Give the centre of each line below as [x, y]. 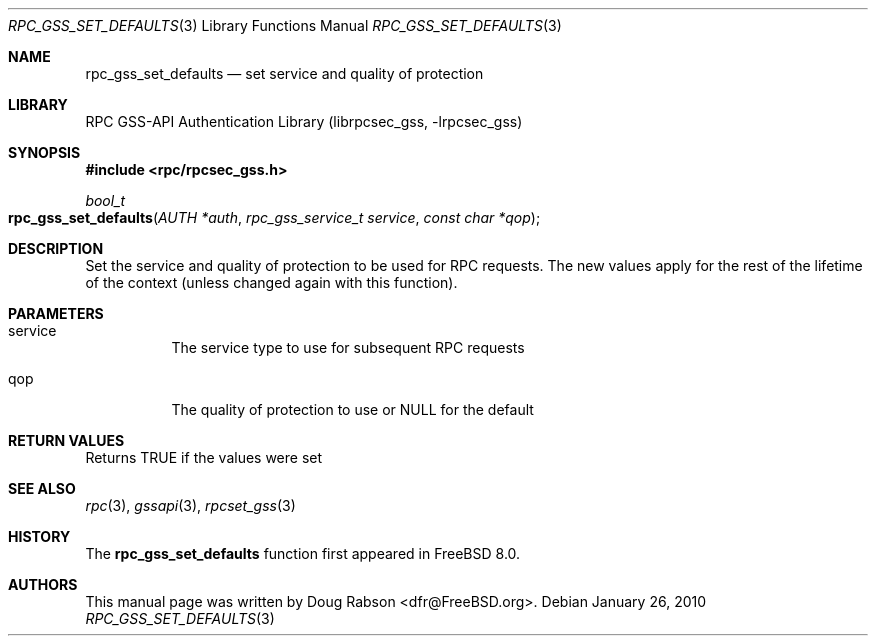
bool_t [105, 200]
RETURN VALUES [66, 440]
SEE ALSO [42, 488]
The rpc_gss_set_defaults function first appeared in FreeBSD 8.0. [303, 553]
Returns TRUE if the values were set [204, 457]
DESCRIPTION [56, 248]
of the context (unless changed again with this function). [271, 282]
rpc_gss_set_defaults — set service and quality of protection [284, 73]
